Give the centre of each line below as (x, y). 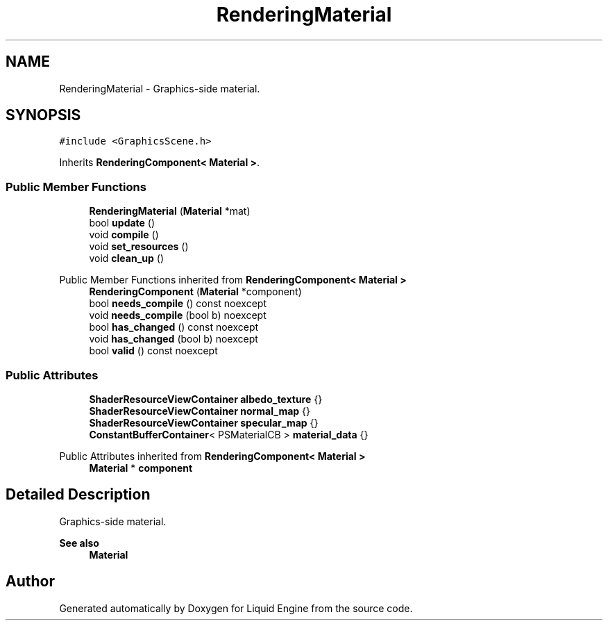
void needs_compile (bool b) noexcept (178, 315)
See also (79, 543)
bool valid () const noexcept (153, 351)
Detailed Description (78, 495)
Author (30, 582)
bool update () (122, 223)
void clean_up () (126, 258)
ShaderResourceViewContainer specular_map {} (204, 422)
